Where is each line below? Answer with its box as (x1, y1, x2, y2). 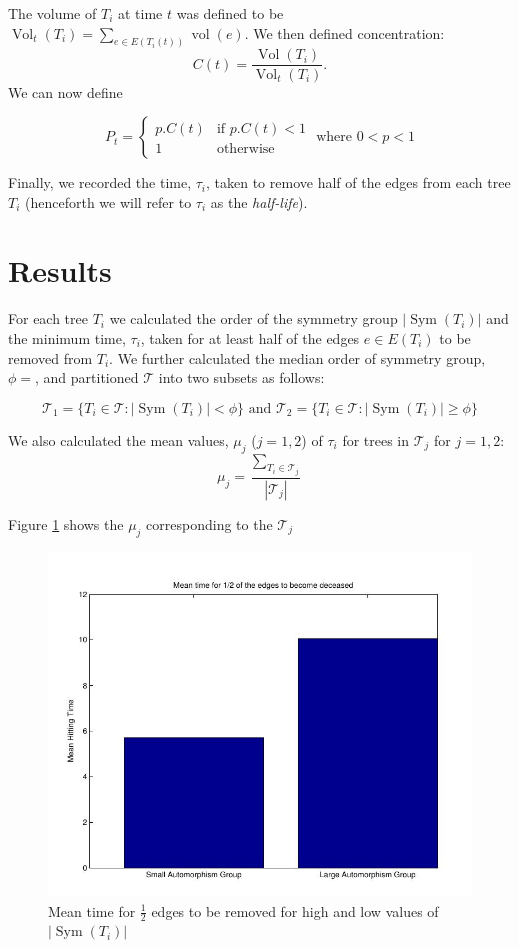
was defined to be (176, 3, 284, 23)
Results (8, 250, 112, 291)
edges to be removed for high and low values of (151, 900, 439, 921)
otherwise (216, 142, 275, 157)
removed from (8, 347, 93, 368)
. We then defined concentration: (244, 22, 445, 43)
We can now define (8, 81, 123, 102)
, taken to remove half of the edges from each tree (206, 172, 511, 193)
